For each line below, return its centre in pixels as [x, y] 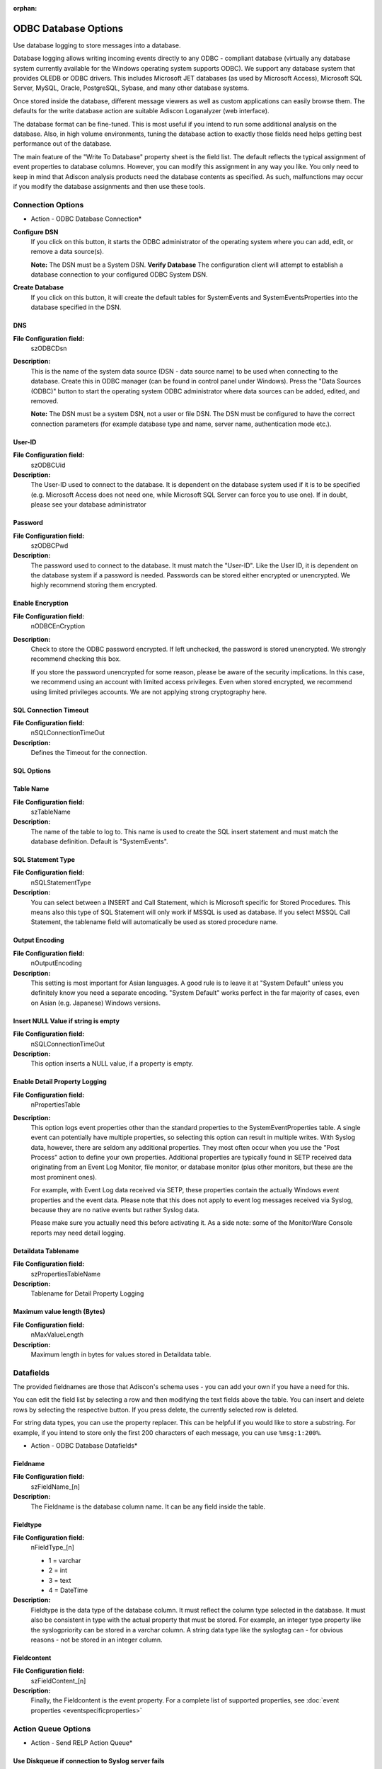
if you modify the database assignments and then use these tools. [109, 186]
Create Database [38, 287]
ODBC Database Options [68, 28]
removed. [45, 401]
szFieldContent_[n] [58, 1681]
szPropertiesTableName [66, 1274]
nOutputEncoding [57, 963]
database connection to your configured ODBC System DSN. [119, 275]
